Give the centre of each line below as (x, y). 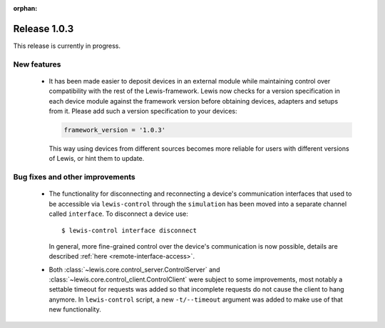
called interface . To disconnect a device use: (119, 214)
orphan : (25, 8)
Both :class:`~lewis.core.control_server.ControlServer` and (134, 269)
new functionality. (75, 309)
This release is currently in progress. (67, 46)
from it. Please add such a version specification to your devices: (143, 111)
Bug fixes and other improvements (74, 177)
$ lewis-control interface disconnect (129, 230)
